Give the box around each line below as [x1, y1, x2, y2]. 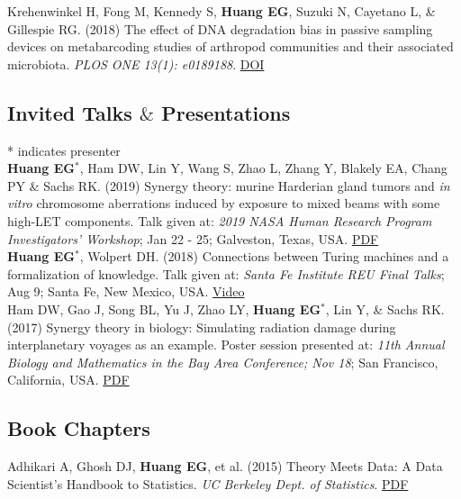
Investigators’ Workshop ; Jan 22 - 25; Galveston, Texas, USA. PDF [7, 229, 379, 248]
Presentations [161, 98, 291, 126]
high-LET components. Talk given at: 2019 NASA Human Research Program [7, 211, 432, 230]
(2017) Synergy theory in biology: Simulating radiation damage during [7, 317, 396, 336]
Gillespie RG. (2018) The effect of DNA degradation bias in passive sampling [7, 19, 433, 38]
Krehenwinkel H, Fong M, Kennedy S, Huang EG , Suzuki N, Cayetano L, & [7, 2, 436, 20]
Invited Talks [7, 98, 132, 126]
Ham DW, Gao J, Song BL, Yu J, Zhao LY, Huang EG [7, 299, 321, 318]
